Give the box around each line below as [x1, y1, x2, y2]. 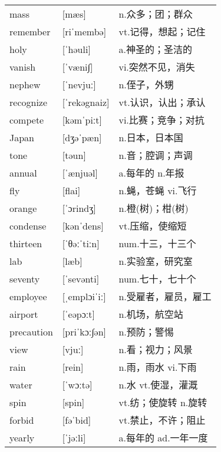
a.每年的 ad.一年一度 [118, 431, 208, 445]
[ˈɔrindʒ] [62, 201, 96, 215]
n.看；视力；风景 [118, 343, 193, 357]
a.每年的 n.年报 [118, 166, 184, 180]
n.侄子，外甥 [118, 78, 174, 92]
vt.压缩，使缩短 [118, 219, 187, 233]
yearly [9, 430, 35, 444]
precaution [9, 324, 53, 338]
